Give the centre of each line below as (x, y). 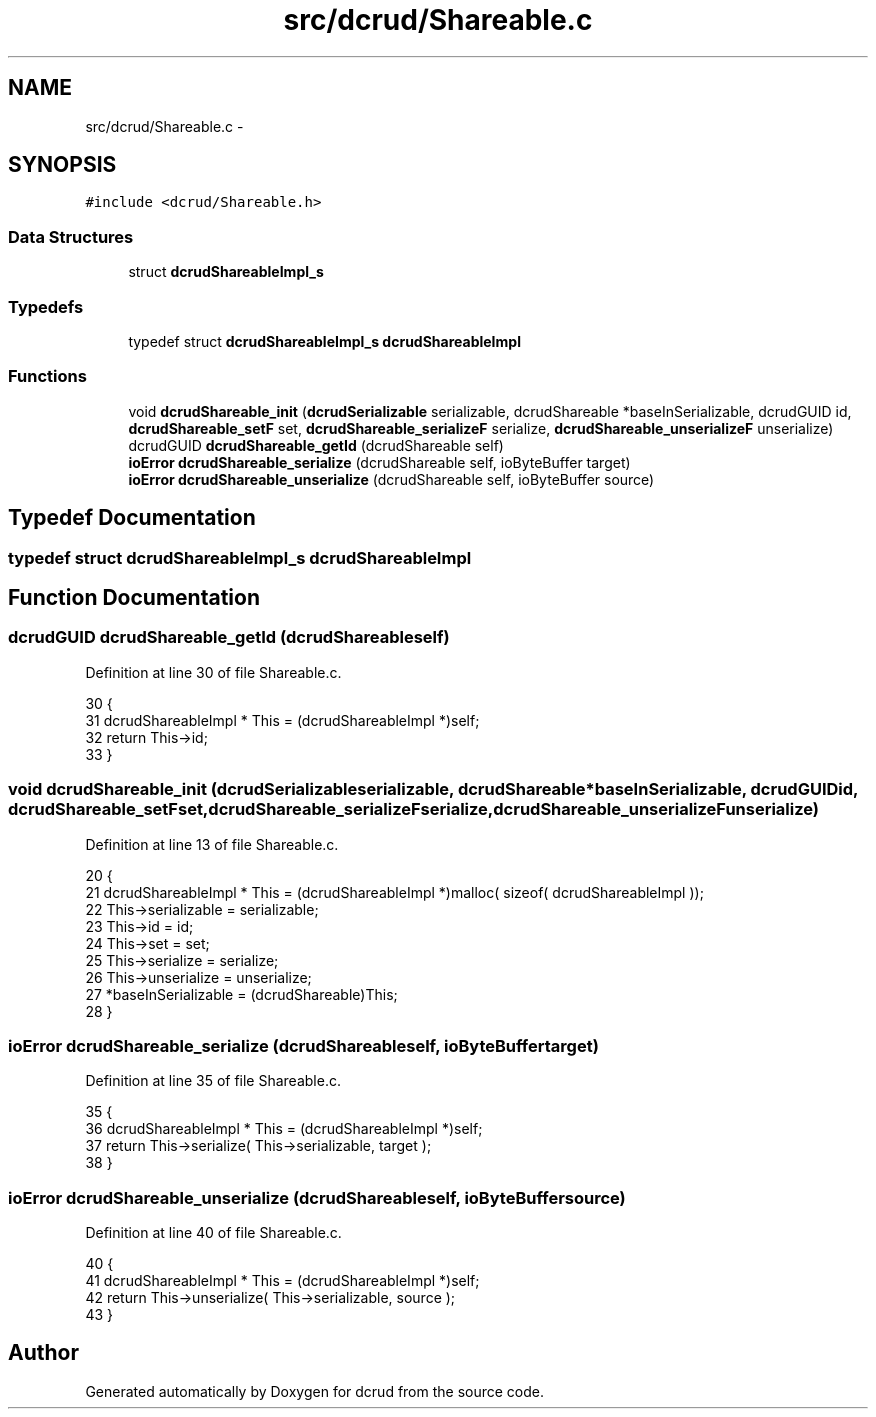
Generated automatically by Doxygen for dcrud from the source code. (315, 1391)
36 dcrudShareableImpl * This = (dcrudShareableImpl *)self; (284, 1129)
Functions (47, 376)
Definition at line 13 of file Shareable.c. (212, 844)
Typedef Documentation (132, 518)
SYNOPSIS (62, 165)
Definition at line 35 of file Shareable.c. (213, 1081)
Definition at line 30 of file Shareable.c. (213, 672)
